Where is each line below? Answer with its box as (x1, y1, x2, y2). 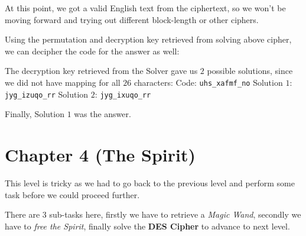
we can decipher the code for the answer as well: (5, 44, 180, 57)
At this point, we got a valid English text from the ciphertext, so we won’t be (5, 2, 286, 14)
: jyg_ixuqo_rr (95, 88, 151, 100)
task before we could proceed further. (5, 188, 140, 201)
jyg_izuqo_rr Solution (5, 88, 89, 100)
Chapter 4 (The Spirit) (5, 143, 196, 167)
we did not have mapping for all (5, 76, 121, 88)
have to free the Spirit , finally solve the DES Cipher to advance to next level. (5, 219, 290, 232)
